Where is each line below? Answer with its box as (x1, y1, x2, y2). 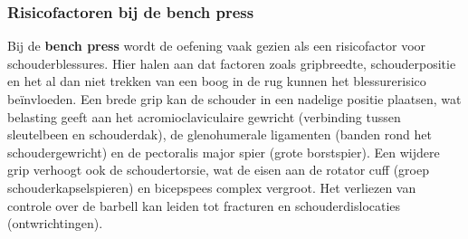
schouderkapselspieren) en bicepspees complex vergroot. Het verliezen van (7, 177, 416, 196)
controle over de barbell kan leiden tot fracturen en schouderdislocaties (7, 196, 401, 215)
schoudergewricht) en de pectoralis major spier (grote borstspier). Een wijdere (7, 142, 440, 161)
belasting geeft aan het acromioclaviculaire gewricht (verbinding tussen (7, 107, 401, 126)
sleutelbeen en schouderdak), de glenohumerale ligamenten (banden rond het (7, 125, 432, 144)
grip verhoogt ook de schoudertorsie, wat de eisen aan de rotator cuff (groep (7, 160, 429, 179)
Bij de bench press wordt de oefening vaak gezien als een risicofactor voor (7, 36, 426, 55)
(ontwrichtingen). (7, 214, 103, 233)
